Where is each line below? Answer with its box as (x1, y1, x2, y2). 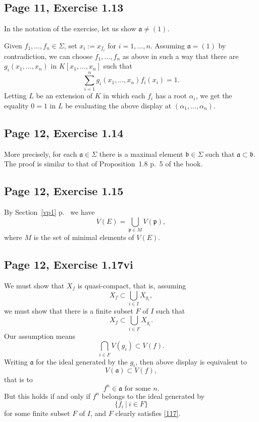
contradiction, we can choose (4, 50, 93, 61)
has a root (155, 90, 187, 101)
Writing (4, 356, 28, 367)
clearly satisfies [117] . (115, 408, 181, 418)
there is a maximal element (99, 148, 183, 159)
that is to (4, 374, 33, 385)
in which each (103, 90, 145, 101)
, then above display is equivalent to (135, 356, 247, 367)
